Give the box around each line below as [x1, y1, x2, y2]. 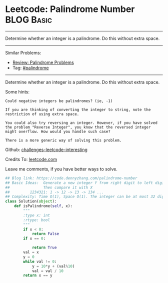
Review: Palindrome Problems [12, 59, 74, 65]
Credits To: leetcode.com [5, 156, 57, 162]
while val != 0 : [23, 259, 57, 264]
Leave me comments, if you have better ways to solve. [5, 166, 117, 172]
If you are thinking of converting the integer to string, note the [5, 107, 151, 112]
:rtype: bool [23, 217, 50, 222]
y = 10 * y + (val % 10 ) [31, 263, 75, 268]
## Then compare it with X [5, 185, 93, 190]
